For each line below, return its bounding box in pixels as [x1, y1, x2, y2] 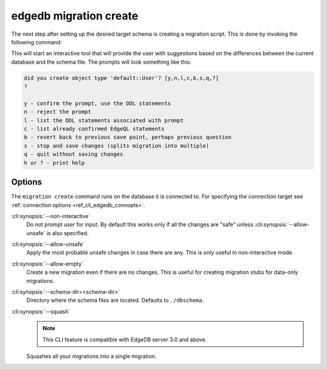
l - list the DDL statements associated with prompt [24, 117, 184, 124]
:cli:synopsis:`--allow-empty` [11, 260, 84, 267]
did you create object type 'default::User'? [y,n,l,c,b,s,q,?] [24, 75, 219, 81]
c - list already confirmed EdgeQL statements [24, 125, 165, 133]
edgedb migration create [11, 9, 139, 22]
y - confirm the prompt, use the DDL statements [24, 100, 171, 107]
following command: [11, 38, 62, 45]
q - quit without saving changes [24, 151, 124, 158]
